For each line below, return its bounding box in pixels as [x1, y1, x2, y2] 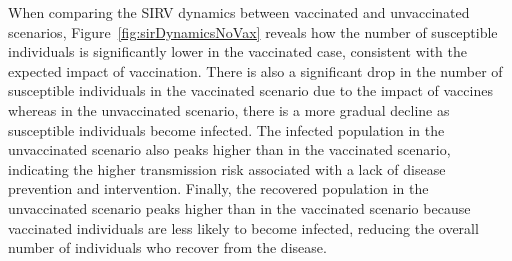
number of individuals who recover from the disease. [8, 237, 327, 258]
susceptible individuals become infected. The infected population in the [8, 119, 445, 140]
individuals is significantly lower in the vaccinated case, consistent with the [8, 41, 467, 62]
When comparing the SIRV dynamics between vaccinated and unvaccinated [8, 2, 470, 22]
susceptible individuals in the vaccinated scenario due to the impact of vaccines [8, 80, 493, 101]
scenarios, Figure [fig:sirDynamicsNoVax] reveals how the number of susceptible [8, 21, 498, 42]
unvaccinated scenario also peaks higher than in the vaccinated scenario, [8, 139, 451, 160]
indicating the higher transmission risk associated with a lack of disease [8, 158, 446, 179]
